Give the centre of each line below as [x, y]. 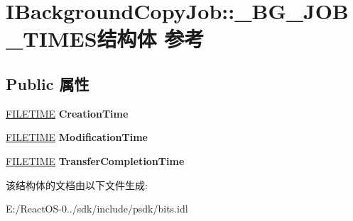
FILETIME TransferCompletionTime [95, 160]
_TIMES [51, 39]
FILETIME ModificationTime [77, 137]
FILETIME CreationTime [67, 113]
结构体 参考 [151, 39]
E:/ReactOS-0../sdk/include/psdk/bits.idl [97, 209]
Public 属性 [48, 83]
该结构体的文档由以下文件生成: [77, 185]
